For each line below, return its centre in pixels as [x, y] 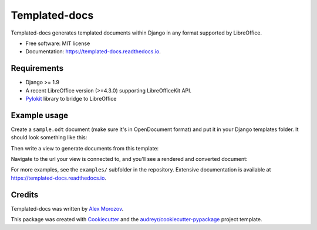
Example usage [40, 115]
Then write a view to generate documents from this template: [85, 148]
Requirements [37, 68]
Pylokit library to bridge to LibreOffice [71, 99]
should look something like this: [49, 138]
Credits [25, 195]
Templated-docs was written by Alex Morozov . [67, 208]
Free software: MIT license [58, 43]
